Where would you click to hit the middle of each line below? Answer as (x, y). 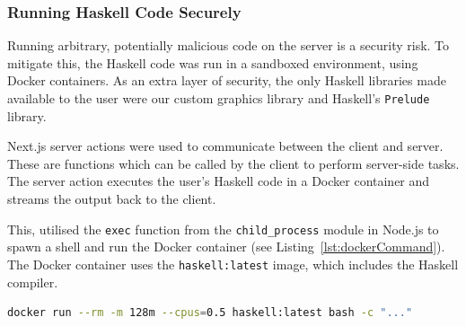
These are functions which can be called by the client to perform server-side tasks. (233, 163)
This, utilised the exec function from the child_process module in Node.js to (223, 229)
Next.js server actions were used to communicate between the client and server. (225, 146)
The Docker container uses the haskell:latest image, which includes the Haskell (233, 264)
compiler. (33, 282)
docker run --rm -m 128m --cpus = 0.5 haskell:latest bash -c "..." (210, 313)
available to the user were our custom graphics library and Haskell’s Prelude (219, 98)
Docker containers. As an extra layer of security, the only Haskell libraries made (227, 80)
